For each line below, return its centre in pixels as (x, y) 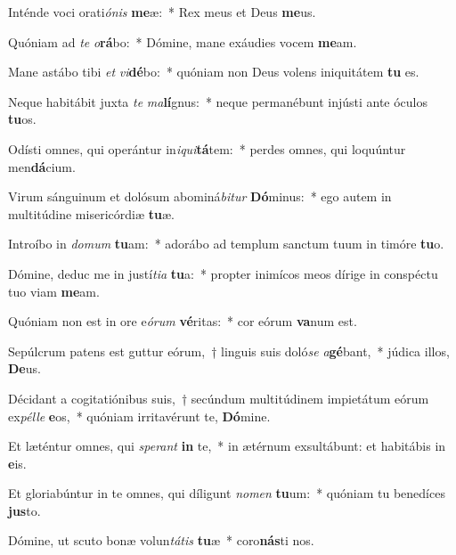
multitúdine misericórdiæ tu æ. (91, 213)
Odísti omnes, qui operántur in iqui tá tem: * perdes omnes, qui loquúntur (207, 148)
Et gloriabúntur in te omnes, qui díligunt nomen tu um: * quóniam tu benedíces (227, 493)
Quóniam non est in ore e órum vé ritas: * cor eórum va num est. (183, 321)
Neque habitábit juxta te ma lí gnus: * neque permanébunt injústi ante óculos (218, 101)
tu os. (22, 119)
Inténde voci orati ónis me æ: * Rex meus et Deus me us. (162, 12)
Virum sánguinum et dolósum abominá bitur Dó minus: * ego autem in (200, 196)
